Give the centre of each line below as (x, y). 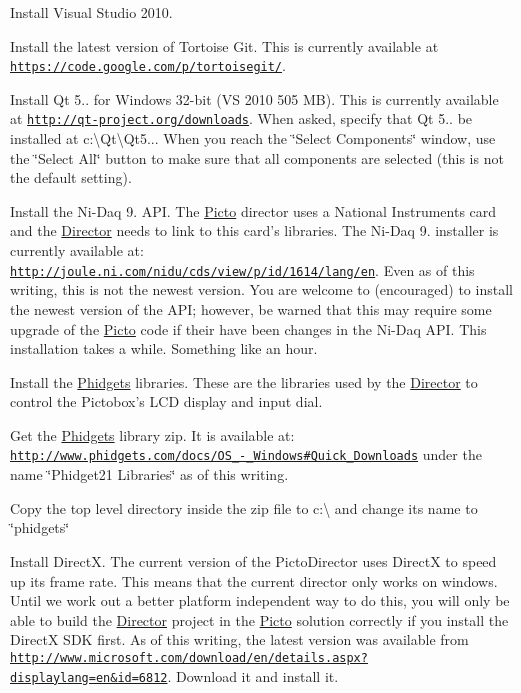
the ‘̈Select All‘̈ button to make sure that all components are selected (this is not (257, 157)
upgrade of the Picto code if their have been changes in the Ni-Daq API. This (248, 328)
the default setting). (71, 177)
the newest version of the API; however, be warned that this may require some (251, 308)
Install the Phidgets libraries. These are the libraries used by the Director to (244, 381)
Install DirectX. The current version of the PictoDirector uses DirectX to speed (253, 560)
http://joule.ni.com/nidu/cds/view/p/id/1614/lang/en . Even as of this (242, 269)
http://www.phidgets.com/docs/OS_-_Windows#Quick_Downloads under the (246, 454)
